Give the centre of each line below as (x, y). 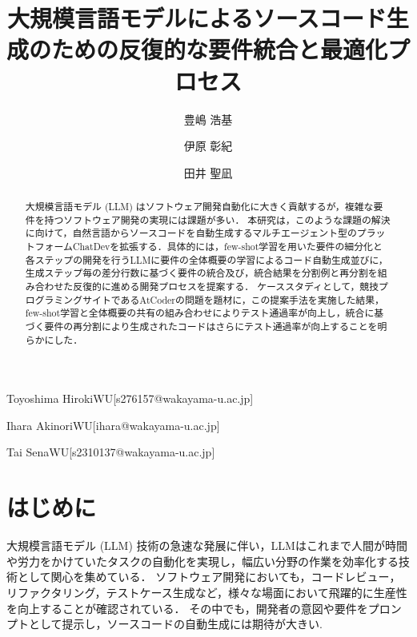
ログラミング (54, 299)
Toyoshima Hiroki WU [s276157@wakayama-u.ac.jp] (130, 398)
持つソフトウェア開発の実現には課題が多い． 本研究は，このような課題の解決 (217, 219)
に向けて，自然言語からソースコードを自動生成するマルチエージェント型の (191, 233)
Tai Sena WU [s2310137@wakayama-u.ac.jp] (111, 452)
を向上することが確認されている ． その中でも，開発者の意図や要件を (187, 608)
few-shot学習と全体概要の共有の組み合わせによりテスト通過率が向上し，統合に (200, 313)
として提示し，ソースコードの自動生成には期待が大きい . (175, 624)
